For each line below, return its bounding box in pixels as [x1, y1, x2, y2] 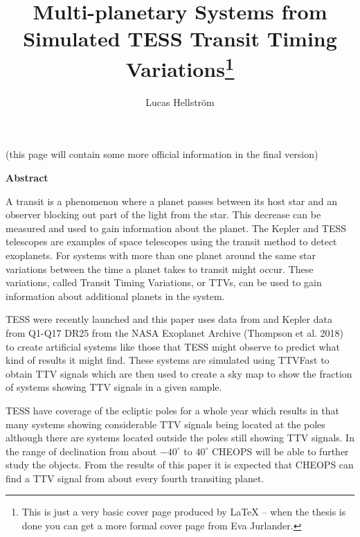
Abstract [6, 170, 48, 185]
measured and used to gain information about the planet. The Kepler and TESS [6, 220, 347, 235]
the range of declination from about [6, 443, 157, 458]
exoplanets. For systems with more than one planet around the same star [6, 247, 316, 262]
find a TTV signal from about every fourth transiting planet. [6, 470, 264, 485]
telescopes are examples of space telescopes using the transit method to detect [6, 234, 337, 249]
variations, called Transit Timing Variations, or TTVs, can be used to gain [6, 275, 322, 290]
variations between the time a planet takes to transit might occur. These [6, 261, 314, 276]
